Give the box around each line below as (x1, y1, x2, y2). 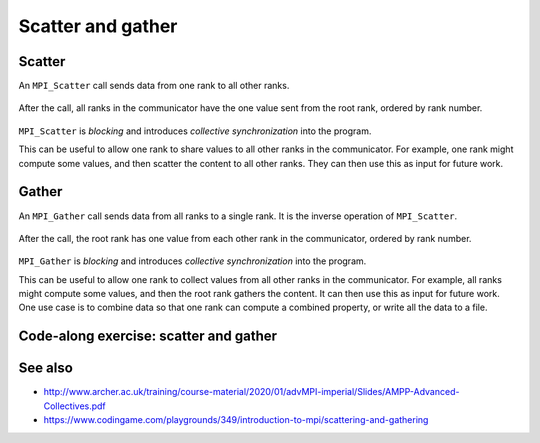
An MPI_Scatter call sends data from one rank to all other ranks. (18, 80, 290, 92)
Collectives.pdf (43, 400, 107, 412)
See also (18, 360, 74, 377)
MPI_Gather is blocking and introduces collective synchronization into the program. (18, 255, 367, 267)
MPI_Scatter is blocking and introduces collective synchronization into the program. (18, 125, 372, 137)
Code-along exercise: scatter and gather (18, 328, 278, 345)
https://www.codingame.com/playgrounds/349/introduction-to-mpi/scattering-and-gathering (43, 414, 429, 426)
